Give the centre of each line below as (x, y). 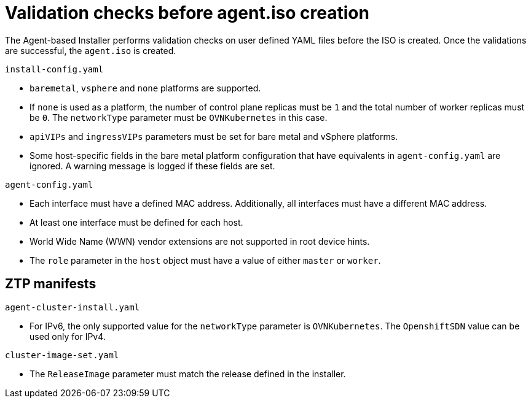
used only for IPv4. (68, 336)
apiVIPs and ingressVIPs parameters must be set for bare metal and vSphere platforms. (214, 136)
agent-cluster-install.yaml (73, 307)
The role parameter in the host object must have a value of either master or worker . (205, 260)
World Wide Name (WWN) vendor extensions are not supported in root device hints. (200, 241)
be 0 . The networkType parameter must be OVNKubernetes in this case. (179, 117)
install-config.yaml (54, 69)
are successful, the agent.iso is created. (91, 50)
